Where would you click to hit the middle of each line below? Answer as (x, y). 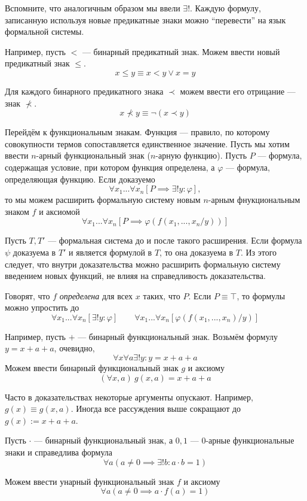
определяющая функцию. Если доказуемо (80, 179)
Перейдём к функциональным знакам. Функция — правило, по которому (137, 132)
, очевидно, (74, 348)
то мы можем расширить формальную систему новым (103, 200)
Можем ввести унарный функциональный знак (90, 481)
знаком (17, 211)
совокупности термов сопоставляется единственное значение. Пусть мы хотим (147, 143)
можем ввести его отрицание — (238, 91)
